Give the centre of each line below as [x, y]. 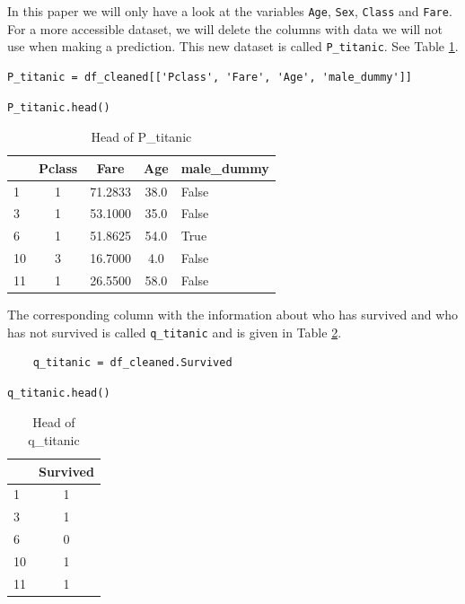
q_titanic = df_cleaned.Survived [132, 363]
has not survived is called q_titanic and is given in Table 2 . [175, 332]
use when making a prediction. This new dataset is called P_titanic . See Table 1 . [233, 46]
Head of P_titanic [141, 137]
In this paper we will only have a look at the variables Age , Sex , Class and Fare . [230, 11]
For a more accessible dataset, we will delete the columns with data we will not [225, 28]
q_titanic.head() [59, 393]
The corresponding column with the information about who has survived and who [233, 314]
